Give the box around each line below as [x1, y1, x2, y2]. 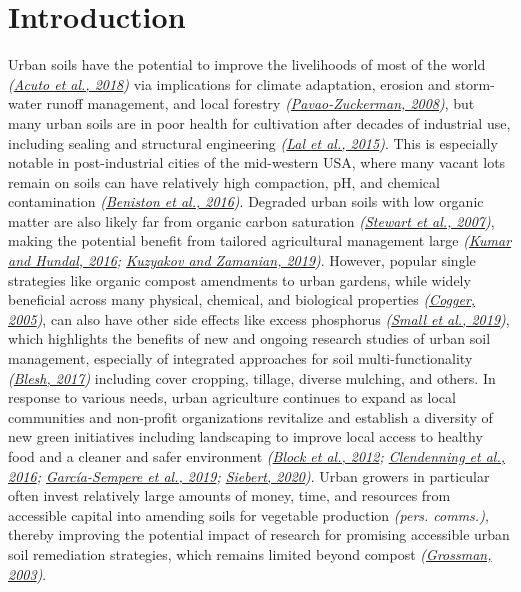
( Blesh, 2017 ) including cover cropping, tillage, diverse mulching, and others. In [8, 367, 496, 388]
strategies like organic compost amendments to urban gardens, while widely [8, 269, 471, 290]
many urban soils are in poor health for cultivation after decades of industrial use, [8, 112, 511, 133]
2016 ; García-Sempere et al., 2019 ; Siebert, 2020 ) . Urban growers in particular [8, 465, 490, 486]
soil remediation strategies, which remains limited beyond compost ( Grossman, [8, 543, 492, 564]
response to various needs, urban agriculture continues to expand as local [8, 387, 456, 408]
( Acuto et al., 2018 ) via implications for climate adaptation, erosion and [8, 73, 451, 94]
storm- [455, 73, 495, 94]
